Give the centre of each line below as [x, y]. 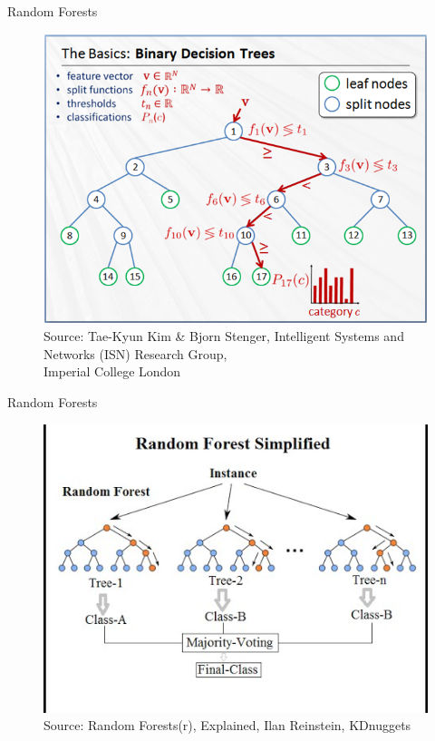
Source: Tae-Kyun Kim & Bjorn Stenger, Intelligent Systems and [224, 336]
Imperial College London [112, 371]
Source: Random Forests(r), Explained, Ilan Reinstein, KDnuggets [227, 725]
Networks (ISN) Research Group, [135, 353]
